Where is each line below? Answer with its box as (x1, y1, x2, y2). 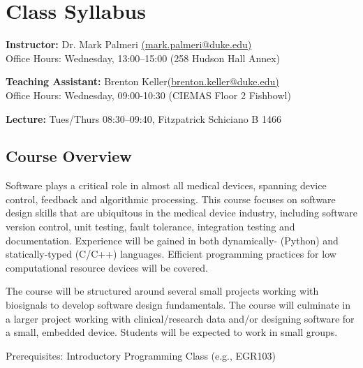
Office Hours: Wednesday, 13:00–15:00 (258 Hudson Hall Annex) (6, 50, 281, 65)
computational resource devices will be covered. (6, 260, 208, 274)
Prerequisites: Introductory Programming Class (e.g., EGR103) (6, 348, 276, 362)
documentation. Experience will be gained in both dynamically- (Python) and (6, 233, 339, 247)
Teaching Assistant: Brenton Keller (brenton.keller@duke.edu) (6, 74, 279, 89)
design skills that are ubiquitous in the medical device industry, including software (6, 205, 357, 220)
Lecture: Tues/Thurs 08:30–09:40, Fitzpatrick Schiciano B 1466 (6, 111, 281, 126)
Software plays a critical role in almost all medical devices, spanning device (6, 178, 327, 193)
